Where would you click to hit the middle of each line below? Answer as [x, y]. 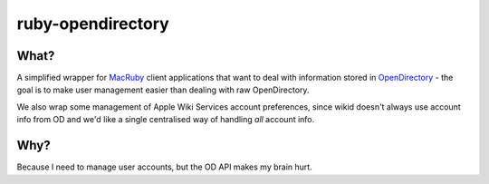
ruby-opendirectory [93, 24]
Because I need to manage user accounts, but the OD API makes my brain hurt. [164, 167]
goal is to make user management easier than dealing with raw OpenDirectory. [163, 90]
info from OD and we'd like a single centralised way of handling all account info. [166, 120]
